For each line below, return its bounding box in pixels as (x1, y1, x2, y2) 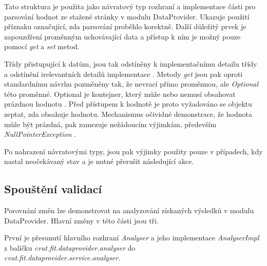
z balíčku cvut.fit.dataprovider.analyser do (4, 242, 136, 253)
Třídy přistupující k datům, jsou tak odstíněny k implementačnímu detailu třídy (4, 58, 257, 69)
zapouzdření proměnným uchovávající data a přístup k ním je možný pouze (4, 31, 241, 42)
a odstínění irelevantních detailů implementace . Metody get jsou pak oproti (4, 68, 243, 79)
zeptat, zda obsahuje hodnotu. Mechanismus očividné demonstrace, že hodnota (4, 108, 252, 119)
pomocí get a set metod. (4, 41, 80, 52)
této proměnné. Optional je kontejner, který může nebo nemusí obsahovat (4, 88, 236, 99)
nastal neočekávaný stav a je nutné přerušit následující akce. (4, 156, 194, 167)
